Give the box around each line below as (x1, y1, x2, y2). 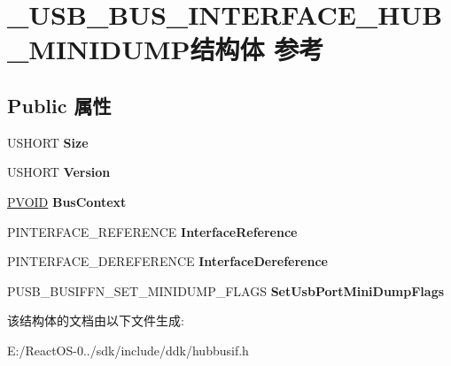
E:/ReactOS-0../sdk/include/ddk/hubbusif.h (7, 340, 249, 359)
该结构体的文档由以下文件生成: (7, 311, 184, 330)
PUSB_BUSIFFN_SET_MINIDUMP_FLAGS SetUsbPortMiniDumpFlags (7, 281, 445, 300)
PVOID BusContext (7, 192, 127, 210)
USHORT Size (7, 133, 89, 151)
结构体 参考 (190, 31, 324, 67)
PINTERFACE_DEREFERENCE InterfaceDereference (7, 252, 328, 271)
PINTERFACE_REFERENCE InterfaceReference (7, 222, 298, 240)
